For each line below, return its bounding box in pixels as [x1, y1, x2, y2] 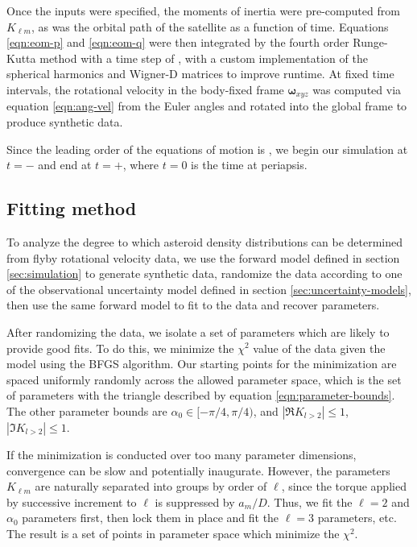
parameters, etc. [317, 509, 397, 526]
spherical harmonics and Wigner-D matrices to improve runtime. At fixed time [6, 65, 394, 82]
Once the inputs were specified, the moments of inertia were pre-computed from [6, 2, 400, 19]
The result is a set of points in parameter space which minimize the [6, 524, 340, 541]
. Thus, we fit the [266, 493, 353, 510]
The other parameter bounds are [6, 402, 167, 419]
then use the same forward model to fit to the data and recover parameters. [6, 296, 380, 313]
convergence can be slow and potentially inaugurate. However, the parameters [6, 462, 390, 479]
